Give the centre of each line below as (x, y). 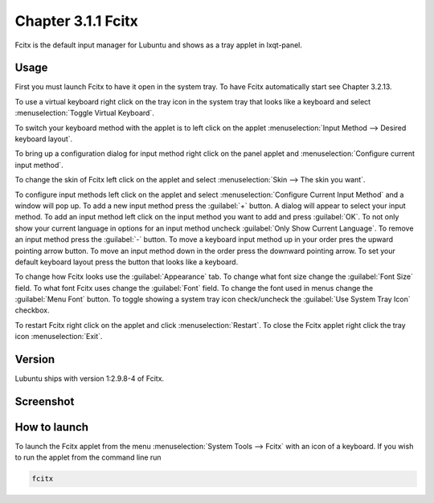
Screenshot (45, 401)
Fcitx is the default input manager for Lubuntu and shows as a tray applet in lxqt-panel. (159, 45)
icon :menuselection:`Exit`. (59, 337)
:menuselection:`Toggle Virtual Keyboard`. (84, 113)
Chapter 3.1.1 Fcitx (76, 21)
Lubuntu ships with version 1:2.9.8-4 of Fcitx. (90, 378)
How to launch (51, 427)
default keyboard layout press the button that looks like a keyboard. (127, 262)
